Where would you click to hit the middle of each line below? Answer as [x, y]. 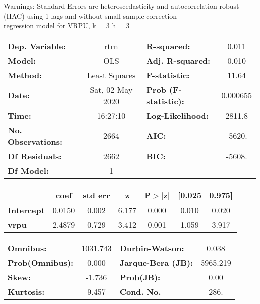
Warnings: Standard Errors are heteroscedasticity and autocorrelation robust [122, 6]
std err [97, 195]
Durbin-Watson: [152, 248]
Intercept [26, 210]
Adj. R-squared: [179, 60]
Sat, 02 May [111, 89]
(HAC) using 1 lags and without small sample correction [91, 16]
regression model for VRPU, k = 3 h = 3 [67, 26]
